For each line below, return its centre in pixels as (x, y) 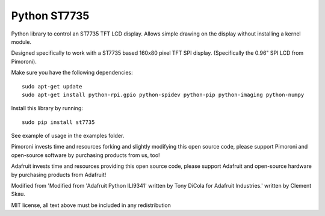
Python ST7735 (50, 16)
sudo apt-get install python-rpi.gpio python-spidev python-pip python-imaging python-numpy (163, 94)
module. (21, 42)
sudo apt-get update (52, 86)
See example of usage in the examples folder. (68, 136)
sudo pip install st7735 (58, 122)
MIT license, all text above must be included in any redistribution (91, 205)
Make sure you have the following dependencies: (72, 73)
